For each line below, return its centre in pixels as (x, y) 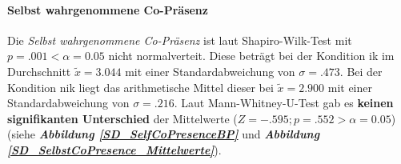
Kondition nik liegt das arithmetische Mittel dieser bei (140, 87)
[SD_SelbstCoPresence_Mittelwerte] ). (114, 149)
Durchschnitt (39, 71)
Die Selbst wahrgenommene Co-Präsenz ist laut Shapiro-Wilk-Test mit (180, 40)
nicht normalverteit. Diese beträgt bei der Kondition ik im (251, 56)
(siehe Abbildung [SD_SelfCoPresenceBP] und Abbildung (164, 134)
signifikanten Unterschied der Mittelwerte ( (122, 118)
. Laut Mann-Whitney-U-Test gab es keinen (284, 103)
